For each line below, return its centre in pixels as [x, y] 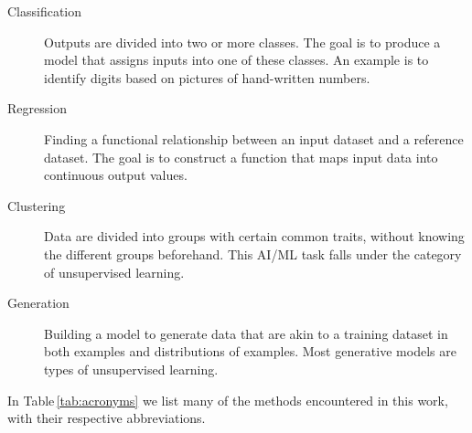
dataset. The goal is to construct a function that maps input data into [241, 157]
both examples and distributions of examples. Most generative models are [250, 351]
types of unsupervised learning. [131, 369]
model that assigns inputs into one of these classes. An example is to [236, 60]
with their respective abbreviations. [107, 418]
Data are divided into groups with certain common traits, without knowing [254, 236]
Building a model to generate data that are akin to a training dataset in [246, 333]
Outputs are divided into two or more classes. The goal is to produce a [242, 42]
